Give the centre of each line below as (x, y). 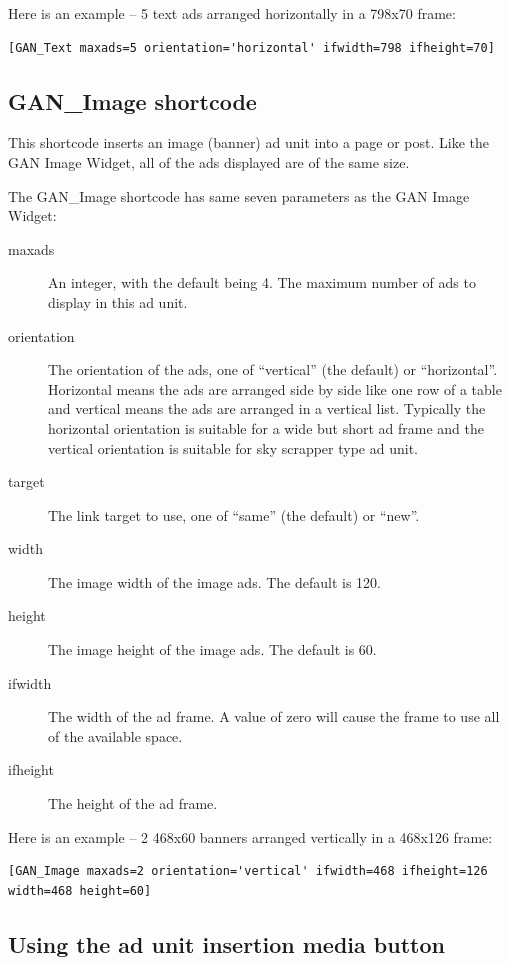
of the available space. (115, 735)
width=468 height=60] (80, 890)
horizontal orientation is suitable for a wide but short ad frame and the (266, 427)
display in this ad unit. (118, 301)
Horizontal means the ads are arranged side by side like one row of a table (275, 388)
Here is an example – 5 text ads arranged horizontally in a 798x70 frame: (232, 13)
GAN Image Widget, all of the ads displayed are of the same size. (209, 161)
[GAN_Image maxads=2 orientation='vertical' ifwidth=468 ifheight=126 (248, 871)
